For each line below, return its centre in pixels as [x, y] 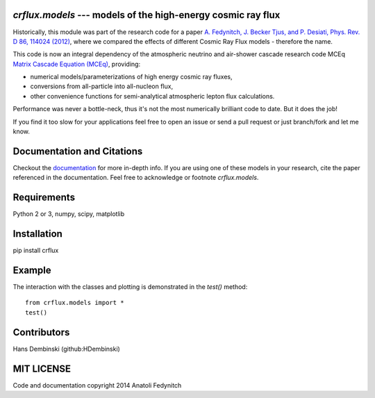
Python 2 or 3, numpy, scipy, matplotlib [69, 214]
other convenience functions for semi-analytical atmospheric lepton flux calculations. [152, 96]
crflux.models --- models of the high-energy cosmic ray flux [147, 15]
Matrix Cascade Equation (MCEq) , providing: [77, 64]
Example [32, 270]
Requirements [44, 198]
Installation [37, 234]
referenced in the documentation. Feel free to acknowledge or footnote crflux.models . [136, 178]
